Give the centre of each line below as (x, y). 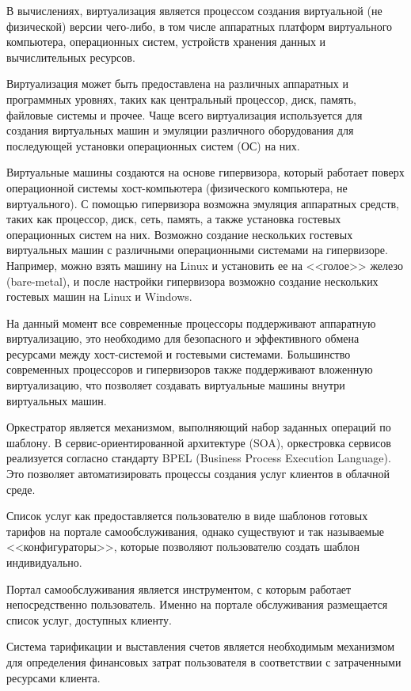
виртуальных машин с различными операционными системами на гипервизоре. (197, 250)
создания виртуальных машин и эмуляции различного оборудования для (180, 130)
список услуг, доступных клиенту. (89, 619)
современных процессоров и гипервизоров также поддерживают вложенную (190, 369)
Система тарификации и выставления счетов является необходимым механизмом (201, 646)
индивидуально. (44, 562)
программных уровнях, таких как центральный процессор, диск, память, (181, 99)
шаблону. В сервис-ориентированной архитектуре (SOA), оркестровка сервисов (199, 442)
